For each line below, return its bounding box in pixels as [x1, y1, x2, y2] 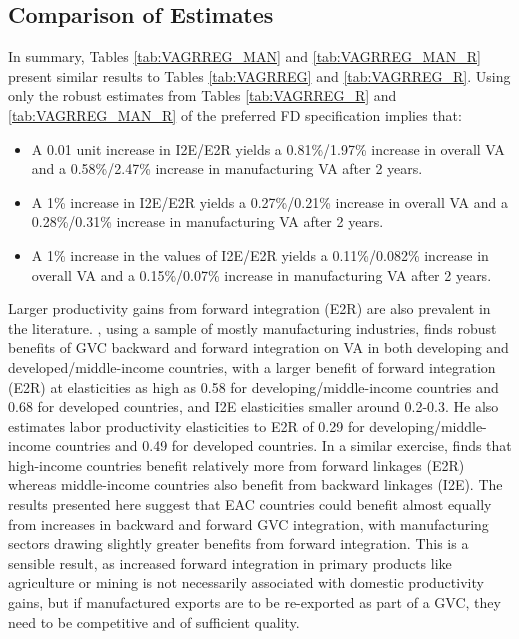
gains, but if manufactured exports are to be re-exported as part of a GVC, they [8, 592, 501, 613]
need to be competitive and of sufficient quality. [8, 611, 300, 632]
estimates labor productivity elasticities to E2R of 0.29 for [8, 415, 365, 436]
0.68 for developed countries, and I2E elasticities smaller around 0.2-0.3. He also [8, 396, 499, 417]
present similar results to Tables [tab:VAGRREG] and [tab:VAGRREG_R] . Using [8, 65, 511, 86]
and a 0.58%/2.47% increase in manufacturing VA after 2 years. [31, 158, 423, 179]
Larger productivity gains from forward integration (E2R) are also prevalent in [8, 298, 491, 319]
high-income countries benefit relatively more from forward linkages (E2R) [8, 454, 465, 475]
